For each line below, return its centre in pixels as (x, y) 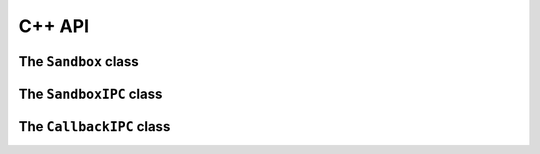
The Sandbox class (78, 61)
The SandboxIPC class (90, 93)
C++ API (54, 26)
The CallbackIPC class (94, 126)
